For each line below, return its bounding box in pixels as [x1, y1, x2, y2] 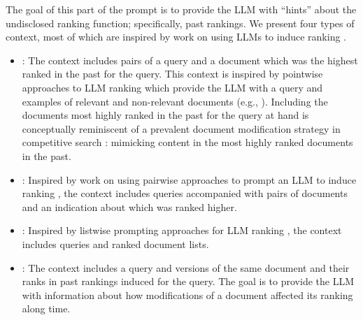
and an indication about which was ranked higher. [22, 199, 237, 214]
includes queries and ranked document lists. [22, 236, 209, 251]
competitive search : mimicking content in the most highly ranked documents [22, 135, 353, 150]
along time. [22, 301, 71, 316]
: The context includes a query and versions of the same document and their [22, 260, 350, 275]
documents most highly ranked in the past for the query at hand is [22, 108, 309, 122]
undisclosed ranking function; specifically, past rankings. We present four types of [6, 15, 355, 30]
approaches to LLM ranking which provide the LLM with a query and [22, 80, 323, 94]
